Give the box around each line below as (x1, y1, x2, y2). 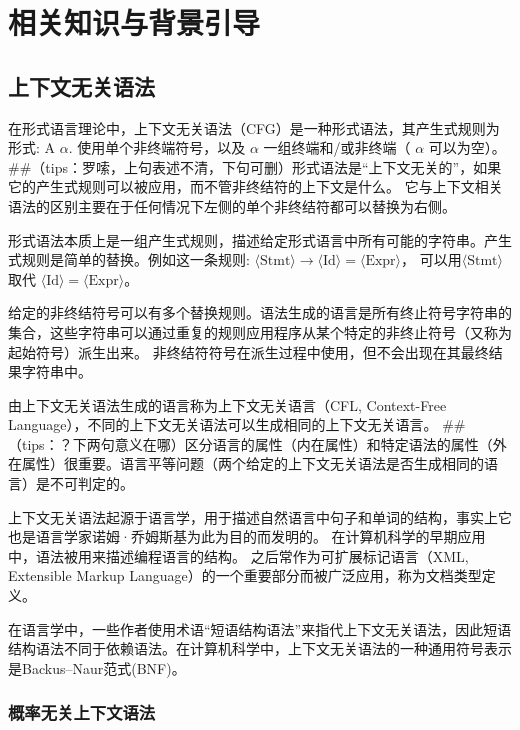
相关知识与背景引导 (8, 2, 261, 43)
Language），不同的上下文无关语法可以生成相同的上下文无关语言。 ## (8, 414, 466, 435)
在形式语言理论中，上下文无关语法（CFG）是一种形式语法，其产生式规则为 (8, 117, 500, 138)
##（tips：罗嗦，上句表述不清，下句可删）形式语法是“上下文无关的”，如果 (8, 156, 502, 177)
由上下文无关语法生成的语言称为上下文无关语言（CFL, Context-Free (8, 394, 447, 415)
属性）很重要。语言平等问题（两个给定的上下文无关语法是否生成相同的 (21, 453, 484, 474)
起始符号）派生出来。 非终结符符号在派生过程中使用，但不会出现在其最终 (8, 341, 489, 362)
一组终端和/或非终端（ (263, 137, 411, 158)
